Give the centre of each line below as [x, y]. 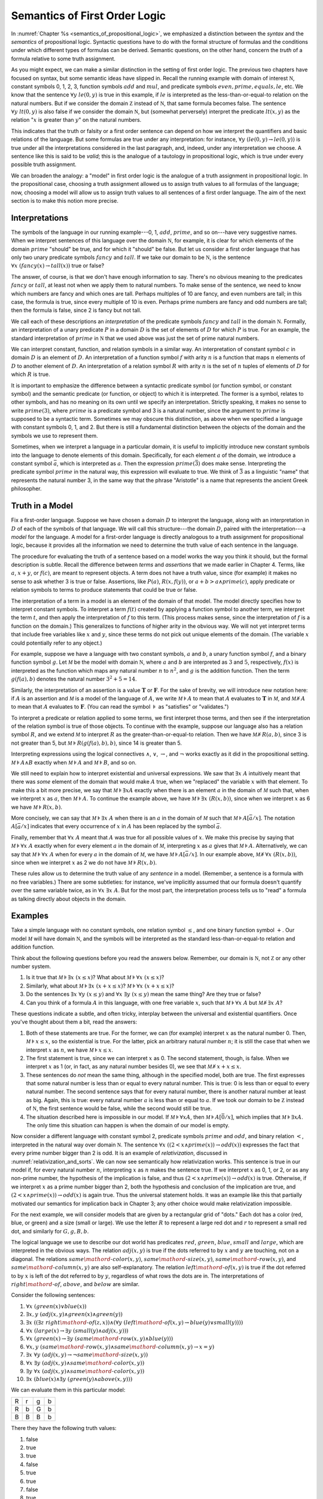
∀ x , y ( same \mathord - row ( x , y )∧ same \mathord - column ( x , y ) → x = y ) [120, 1347]
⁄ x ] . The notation [274, 818]
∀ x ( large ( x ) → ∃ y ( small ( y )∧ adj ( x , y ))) [77, 1331]
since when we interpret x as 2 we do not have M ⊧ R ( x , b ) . [84, 862]
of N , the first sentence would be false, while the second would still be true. [119, 1109]
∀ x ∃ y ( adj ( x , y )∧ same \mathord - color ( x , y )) [85, 1363]
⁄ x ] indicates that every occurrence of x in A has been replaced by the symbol [118, 826]
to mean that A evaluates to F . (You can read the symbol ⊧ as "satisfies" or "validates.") [120, 707]
